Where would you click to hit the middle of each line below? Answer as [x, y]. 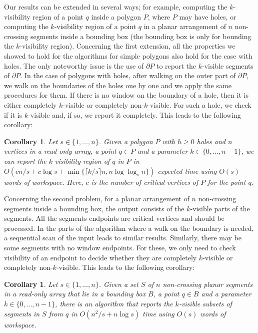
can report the [25, 160]
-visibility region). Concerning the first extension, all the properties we [127, 46]
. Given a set [118, 284]
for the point [227, 182]
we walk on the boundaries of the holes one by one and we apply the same [118, 85]
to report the [176, 65]
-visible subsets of [205, 304]
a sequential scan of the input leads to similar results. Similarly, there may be [123, 238]
